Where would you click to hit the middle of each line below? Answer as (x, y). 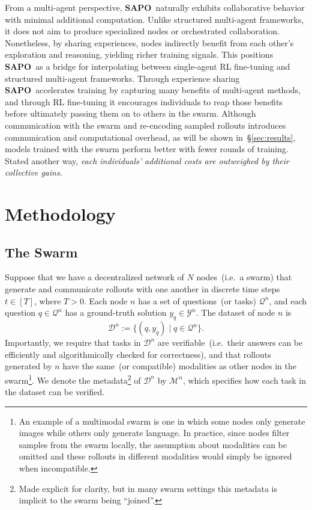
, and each (288, 300)
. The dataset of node (235, 312)
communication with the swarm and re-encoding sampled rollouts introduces (145, 125)
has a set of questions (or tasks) (197, 300)
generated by (28, 366)
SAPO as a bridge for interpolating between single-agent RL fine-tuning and (148, 66)
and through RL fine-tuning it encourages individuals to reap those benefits (144, 101)
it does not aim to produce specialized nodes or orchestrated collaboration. (142, 31)
